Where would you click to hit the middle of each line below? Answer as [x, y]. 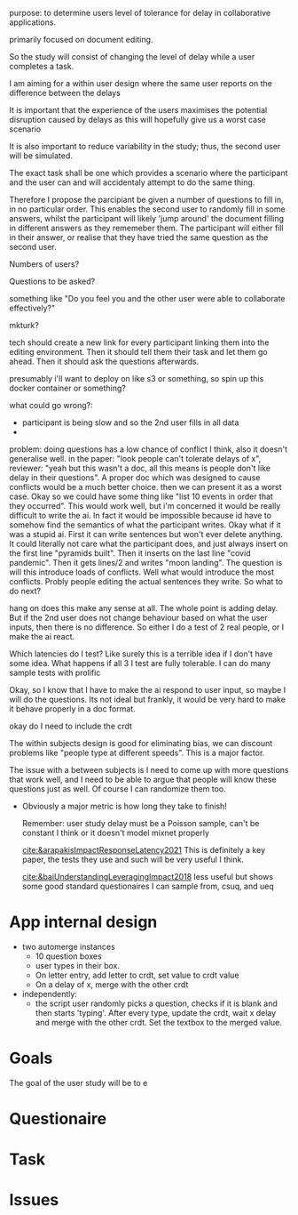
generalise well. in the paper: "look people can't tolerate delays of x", [135, 459]
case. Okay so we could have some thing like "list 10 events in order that [141, 496]
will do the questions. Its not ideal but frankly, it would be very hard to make [148, 699]
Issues [34, 1200]
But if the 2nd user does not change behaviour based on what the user [138, 618]
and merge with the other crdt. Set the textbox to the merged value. [158, 1022]
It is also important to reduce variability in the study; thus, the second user [145, 146]
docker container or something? [67, 388]
